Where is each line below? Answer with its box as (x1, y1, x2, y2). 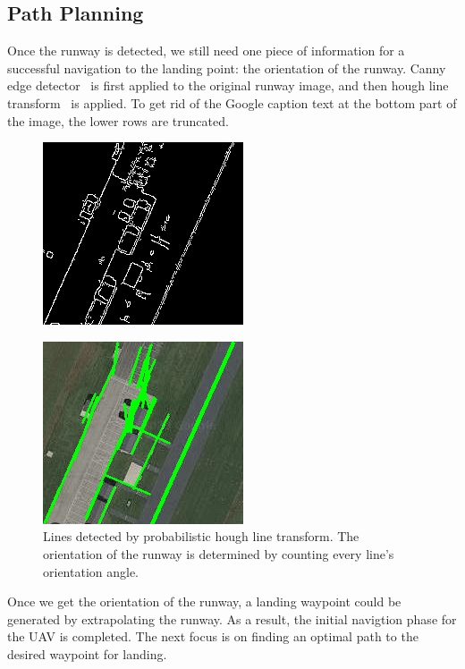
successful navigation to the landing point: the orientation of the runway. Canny (7, 58, 446, 77)
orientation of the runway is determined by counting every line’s (43, 544, 394, 563)
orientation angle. (43, 562, 139, 580)
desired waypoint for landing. (7, 644, 167, 663)
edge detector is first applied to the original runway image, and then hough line (7, 76, 449, 95)
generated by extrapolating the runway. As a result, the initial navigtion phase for (7, 609, 457, 628)
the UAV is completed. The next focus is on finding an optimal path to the (7, 627, 418, 646)
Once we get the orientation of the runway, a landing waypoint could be (7, 592, 402, 611)
